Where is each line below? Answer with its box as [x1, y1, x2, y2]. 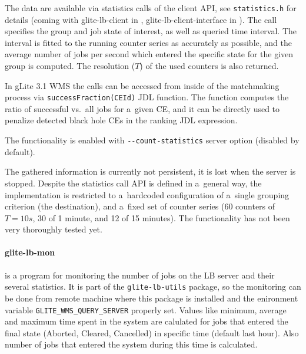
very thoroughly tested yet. [5, 223, 102, 235]
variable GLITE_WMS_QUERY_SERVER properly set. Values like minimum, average [5, 303, 287, 316]
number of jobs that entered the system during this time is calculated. [5, 338, 258, 350]
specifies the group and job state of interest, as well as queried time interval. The [5, 25, 297, 37]
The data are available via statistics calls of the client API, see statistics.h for [5, 2, 297, 14]
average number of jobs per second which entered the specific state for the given [5, 48, 294, 60]
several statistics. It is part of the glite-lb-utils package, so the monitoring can [5, 280, 301, 293]
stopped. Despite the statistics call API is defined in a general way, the [5, 176, 262, 189]
